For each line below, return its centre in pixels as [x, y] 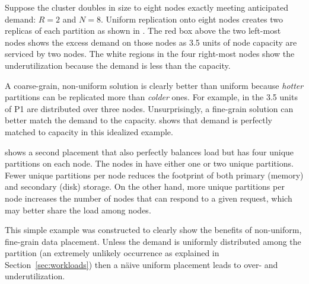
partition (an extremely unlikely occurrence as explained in [112, 253]
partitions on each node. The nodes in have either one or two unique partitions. [149, 163]
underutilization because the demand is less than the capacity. [118, 65]
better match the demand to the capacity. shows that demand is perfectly [139, 120]
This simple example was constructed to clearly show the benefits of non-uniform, [153, 230]
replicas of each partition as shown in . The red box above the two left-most [143, 31]
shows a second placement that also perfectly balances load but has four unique [149, 151]
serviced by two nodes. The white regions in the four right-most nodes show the [150, 54]
